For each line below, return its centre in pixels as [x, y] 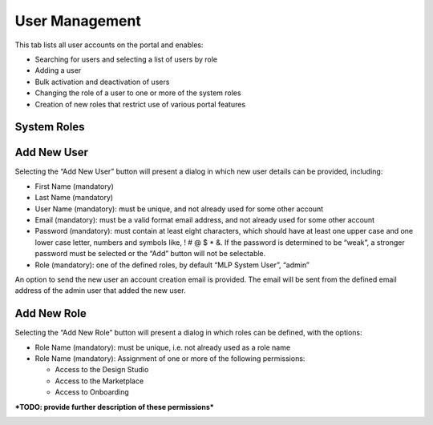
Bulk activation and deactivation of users [102, 82]
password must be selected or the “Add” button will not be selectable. [150, 254]
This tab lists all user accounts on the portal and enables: [109, 45]
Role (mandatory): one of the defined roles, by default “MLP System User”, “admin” [172, 265]
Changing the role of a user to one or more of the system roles [138, 93]
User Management [78, 21]
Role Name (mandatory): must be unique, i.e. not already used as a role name [163, 347]
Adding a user [58, 70]
